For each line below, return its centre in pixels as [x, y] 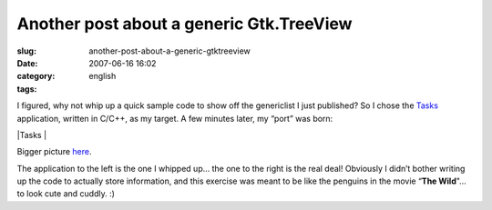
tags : [27, 89]
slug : [26, 51]
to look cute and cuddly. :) [66, 194]
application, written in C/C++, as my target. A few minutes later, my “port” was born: [175, 118]
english [102, 76]
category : [36, 76]
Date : [27, 63]
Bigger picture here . [54, 152]
